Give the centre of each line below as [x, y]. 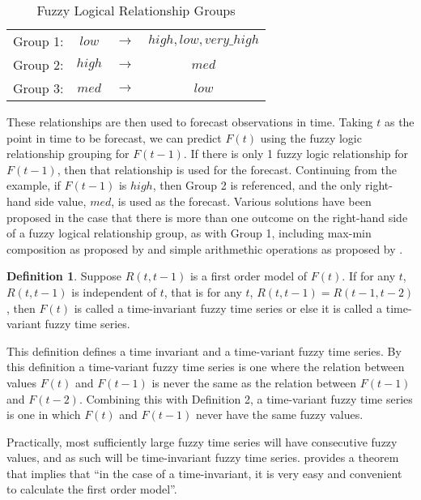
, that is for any [203, 291]
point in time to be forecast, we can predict [114, 137]
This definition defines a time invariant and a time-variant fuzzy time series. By [204, 350]
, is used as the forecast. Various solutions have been [241, 201]
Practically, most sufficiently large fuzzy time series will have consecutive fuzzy [202, 441]
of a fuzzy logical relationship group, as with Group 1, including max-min [189, 233]
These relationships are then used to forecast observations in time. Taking [190, 122]
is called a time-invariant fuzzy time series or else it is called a [228, 308]
